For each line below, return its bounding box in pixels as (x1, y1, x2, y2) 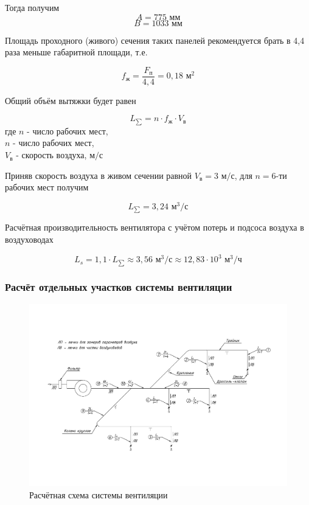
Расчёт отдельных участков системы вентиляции (5, 279, 232, 294)
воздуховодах (5, 232, 54, 245)
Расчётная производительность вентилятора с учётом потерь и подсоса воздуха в (5, 221, 304, 234)
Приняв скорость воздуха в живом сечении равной (5, 169, 192, 181)
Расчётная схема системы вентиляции (29, 489, 168, 501)
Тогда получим (5, 1, 60, 13)
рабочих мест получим (5, 181, 89, 193)
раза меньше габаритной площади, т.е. (5, 46, 148, 58)
